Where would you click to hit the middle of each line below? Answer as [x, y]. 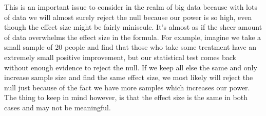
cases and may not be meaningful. [58, 107]
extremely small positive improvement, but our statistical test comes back [120, 57]
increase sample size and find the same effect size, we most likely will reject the [129, 77]
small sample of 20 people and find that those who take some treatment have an [130, 47]
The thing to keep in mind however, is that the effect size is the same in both [126, 97]
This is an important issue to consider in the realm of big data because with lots [131, 7]
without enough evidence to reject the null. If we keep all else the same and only [131, 67]
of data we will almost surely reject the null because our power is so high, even [128, 17]
